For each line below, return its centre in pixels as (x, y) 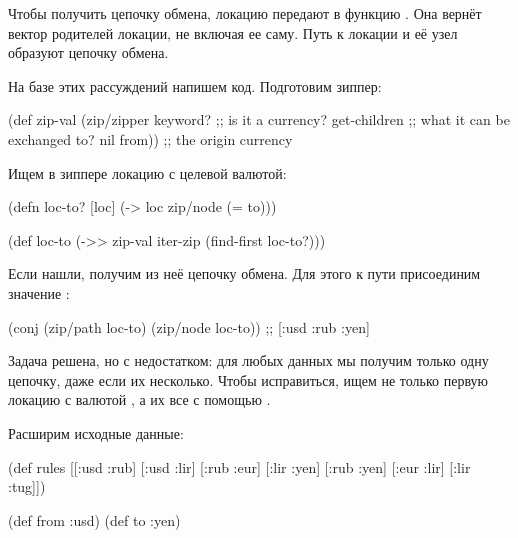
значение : (39, 292)
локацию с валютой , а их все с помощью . (139, 399)
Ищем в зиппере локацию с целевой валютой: (147, 172)
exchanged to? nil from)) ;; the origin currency (150, 138)
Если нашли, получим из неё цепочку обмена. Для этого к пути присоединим (244, 273)
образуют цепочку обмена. (88, 52)
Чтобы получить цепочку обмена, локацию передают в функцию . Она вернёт (245, 13)
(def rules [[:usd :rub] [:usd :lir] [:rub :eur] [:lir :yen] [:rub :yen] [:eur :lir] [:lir (239, 466)
